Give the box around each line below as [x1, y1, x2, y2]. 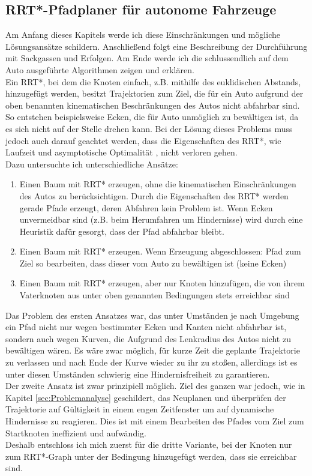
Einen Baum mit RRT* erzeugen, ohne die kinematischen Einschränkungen [19, 178, 296, 190]
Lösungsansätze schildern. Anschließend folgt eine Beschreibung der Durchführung [5, 40, 308, 52]
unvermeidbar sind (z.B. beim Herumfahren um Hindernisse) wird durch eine [19, 213, 303, 226]
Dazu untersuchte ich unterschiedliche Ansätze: [5, 157, 178, 170]
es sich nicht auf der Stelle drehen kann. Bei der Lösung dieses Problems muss [5, 122, 293, 134]
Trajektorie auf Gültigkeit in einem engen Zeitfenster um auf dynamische [5, 403, 274, 415]
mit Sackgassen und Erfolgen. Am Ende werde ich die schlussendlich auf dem [5, 52, 289, 64]
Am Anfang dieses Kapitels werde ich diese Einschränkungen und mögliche [5, 28, 280, 41]
